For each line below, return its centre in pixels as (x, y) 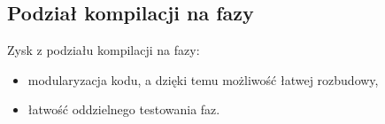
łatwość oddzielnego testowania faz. (124, 109)
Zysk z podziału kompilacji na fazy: (104, 50)
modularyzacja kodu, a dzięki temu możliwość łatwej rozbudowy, (203, 79)
